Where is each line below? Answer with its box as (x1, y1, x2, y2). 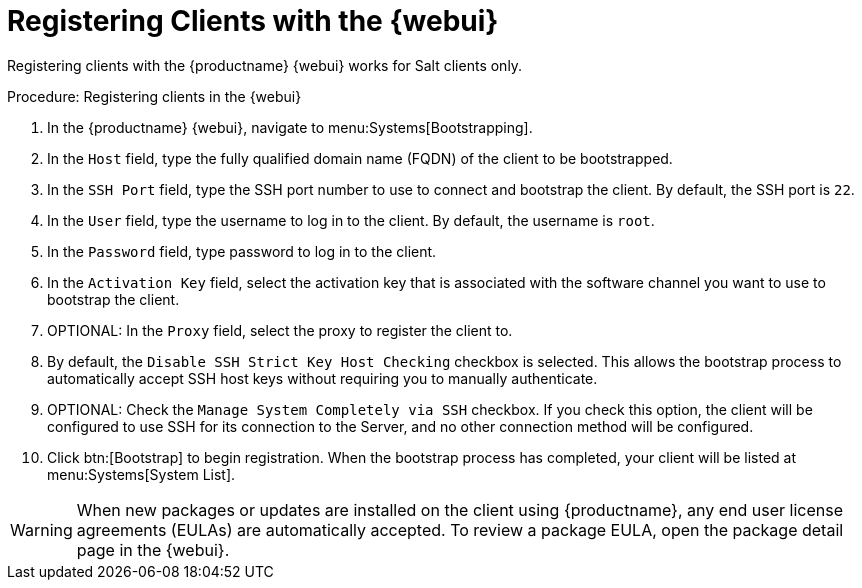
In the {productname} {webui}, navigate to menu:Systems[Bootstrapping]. (47, 118, 533, 136)
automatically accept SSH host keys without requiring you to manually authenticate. (47, 369, 598, 387)
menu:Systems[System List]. (47, 465, 236, 483)
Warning (10, 519, 73, 540)
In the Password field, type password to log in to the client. (47, 242, 437, 260)
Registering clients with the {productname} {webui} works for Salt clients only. (7, 56, 523, 74)
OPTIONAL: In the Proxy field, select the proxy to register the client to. (47, 321, 513, 339)
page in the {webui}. (76, 539, 230, 560)
